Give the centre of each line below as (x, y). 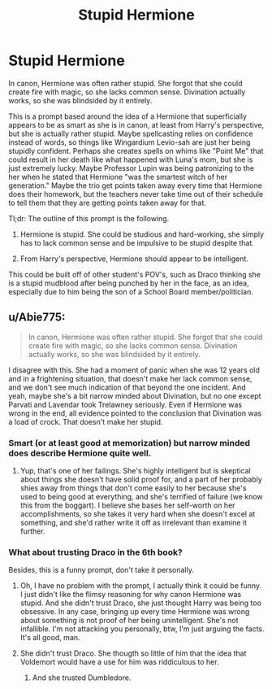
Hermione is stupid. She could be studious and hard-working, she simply (142, 234)
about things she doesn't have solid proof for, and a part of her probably (141, 480)
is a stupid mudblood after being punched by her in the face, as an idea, (129, 283)
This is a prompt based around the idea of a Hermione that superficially (128, 116)
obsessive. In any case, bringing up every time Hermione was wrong (135, 612)
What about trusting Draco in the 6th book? (95, 552)
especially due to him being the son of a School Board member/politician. (131, 291)
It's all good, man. (50, 638)
